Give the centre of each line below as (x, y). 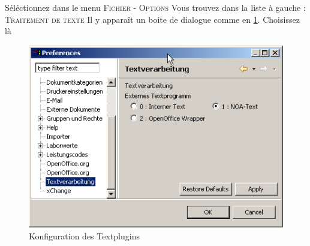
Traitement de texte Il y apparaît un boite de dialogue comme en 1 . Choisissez (152, 19)
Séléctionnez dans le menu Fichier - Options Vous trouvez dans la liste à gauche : (155, 7)
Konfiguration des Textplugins (84, 235)
